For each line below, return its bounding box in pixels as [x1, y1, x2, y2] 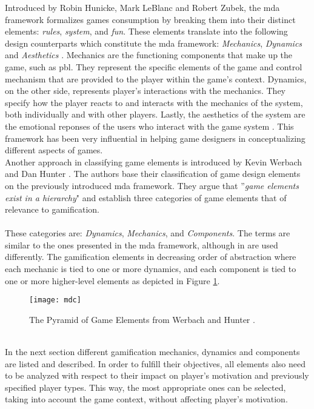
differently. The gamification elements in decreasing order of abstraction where [5, 250, 296, 263]
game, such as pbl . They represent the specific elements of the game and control [5, 60, 302, 73]
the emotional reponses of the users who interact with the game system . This [5, 119, 294, 132]
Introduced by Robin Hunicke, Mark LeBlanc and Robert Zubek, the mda [5, 1, 280, 13]
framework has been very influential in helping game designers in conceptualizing [5, 131, 306, 144]
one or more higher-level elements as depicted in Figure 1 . [5, 274, 220, 287]
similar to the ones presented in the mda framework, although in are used [5, 238, 278, 251]
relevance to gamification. [5, 203, 99, 216]
